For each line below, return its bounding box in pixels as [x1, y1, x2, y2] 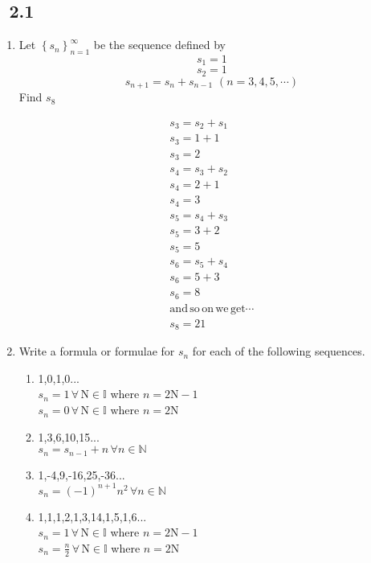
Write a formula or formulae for [18, 343, 175, 360]
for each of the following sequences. [192, 343, 365, 360]
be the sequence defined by [93, 36, 226, 53]
